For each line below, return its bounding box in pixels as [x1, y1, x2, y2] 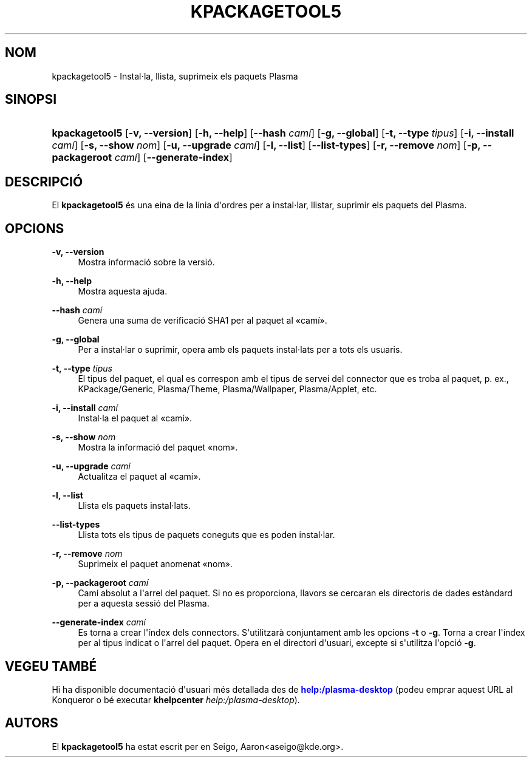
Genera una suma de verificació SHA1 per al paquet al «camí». [78, 315, 327, 326]
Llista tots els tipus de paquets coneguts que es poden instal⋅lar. [78, 529, 335, 540]
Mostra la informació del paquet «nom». [78, 442, 238, 453]
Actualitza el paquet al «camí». [78, 471, 201, 482]
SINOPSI [5, 92, 57, 107]
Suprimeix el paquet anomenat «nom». [78, 559, 233, 570]
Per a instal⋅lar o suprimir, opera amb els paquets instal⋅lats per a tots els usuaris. [78, 344, 403, 355]
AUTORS [5, 715, 58, 731]
